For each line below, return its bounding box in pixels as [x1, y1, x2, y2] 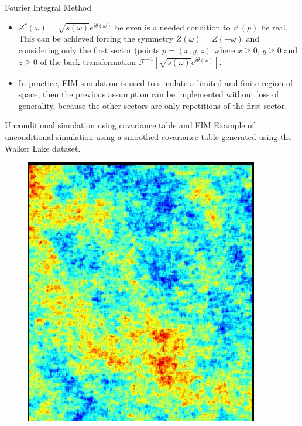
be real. [260, 21, 288, 33]
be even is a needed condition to [115, 21, 231, 33]
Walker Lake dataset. [5, 142, 81, 154]
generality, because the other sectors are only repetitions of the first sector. [18, 99, 287, 111]
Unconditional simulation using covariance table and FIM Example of [5, 119, 255, 131]
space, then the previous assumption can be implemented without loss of [18, 88, 279, 100]
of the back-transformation [40, 55, 136, 67]
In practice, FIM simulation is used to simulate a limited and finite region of [18, 76, 293, 88]
